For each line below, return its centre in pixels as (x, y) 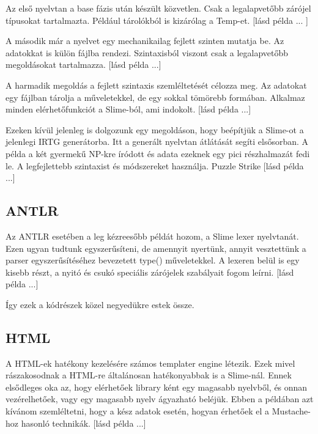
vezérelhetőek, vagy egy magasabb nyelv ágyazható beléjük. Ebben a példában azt (160, 399)
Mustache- (291, 411)
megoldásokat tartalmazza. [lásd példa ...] (83, 64)
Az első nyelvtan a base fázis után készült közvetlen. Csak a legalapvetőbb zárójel (158, 8)
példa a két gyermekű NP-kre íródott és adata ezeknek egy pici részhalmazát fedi (158, 153)
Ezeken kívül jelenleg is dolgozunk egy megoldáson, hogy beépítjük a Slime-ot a (155, 129)
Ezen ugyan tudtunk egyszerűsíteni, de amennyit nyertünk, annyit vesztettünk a (156, 248)
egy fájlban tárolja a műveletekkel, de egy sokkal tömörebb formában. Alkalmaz (155, 97)
